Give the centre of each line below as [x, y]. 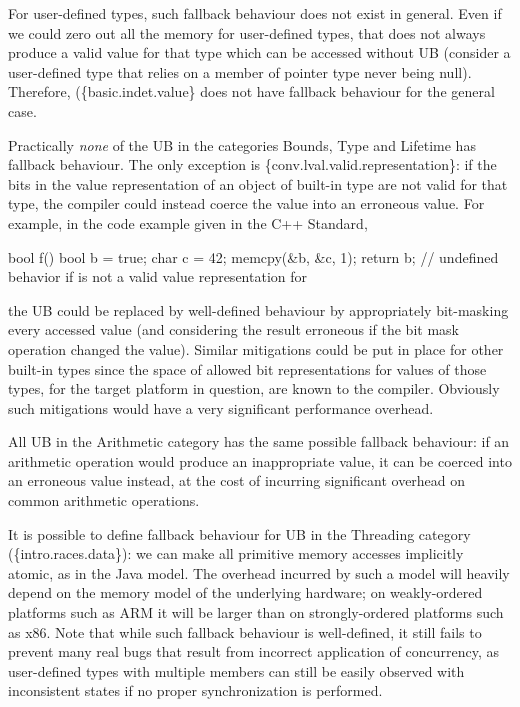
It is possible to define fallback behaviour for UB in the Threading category [239, 533]
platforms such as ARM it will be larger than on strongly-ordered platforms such [256, 612]
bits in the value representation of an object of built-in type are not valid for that [258, 183]
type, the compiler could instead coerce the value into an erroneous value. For [246, 203]
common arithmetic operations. [104, 500]
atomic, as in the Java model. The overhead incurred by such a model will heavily [259, 572]
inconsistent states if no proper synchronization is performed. [195, 690]
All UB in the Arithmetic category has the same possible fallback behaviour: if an [259, 441]
